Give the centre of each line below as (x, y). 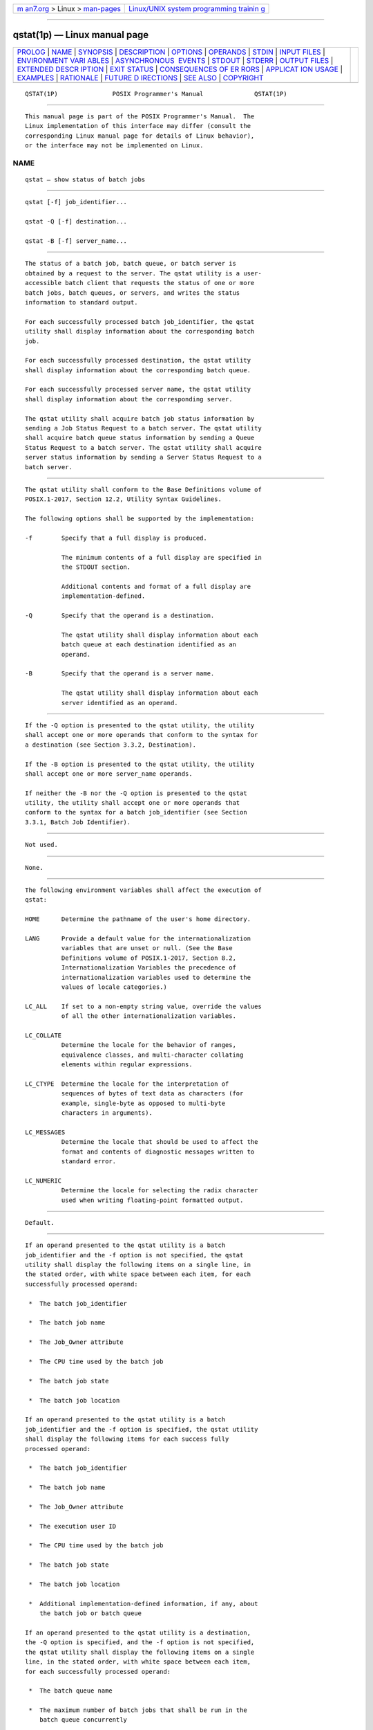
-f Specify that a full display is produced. (116, 538)
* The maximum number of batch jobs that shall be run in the (138, 1710)
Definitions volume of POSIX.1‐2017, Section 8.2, (149, 958)
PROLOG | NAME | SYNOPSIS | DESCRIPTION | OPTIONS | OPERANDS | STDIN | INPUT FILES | (171, 52)
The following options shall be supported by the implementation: (140, 519)
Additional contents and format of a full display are (156, 586)
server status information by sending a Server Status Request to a (143, 457)
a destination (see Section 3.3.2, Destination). (111, 745)
